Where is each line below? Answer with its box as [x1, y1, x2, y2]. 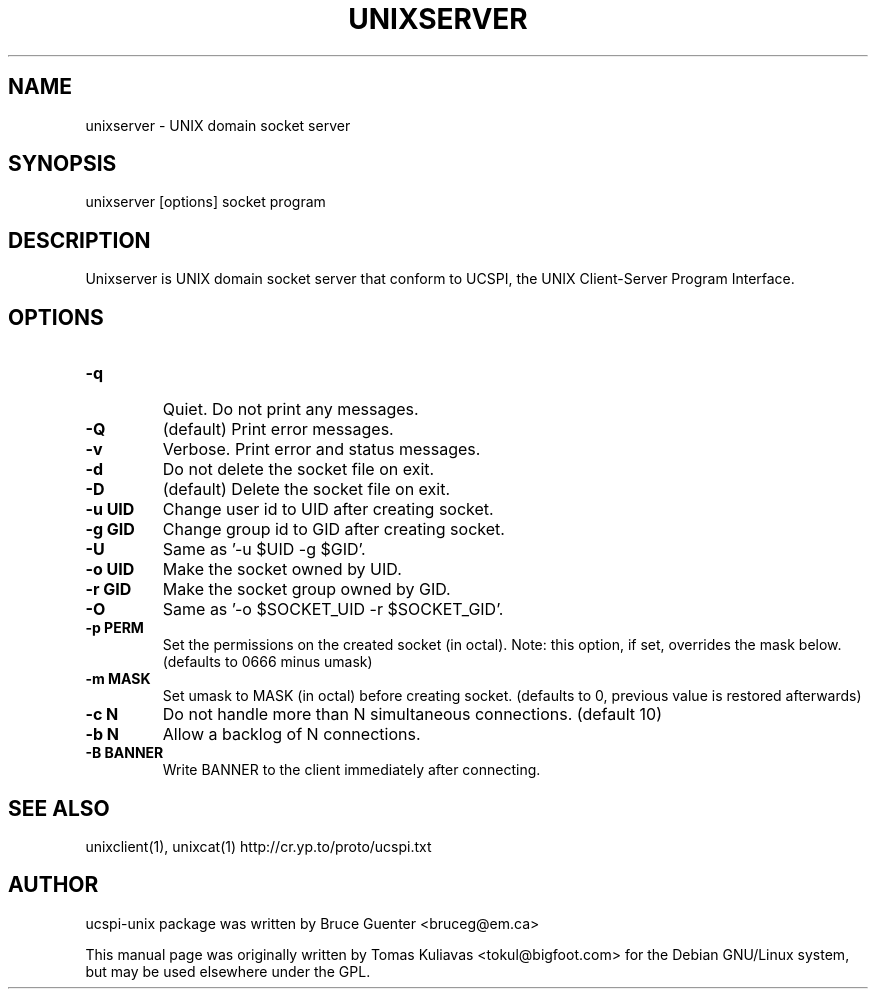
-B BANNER [85, 744, 164, 762]
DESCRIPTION [8, 227, 151, 253]
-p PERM [85, 619, 144, 637]
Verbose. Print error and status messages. [162, 439, 481, 460]
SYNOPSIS [8, 151, 117, 177]
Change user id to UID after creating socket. [162, 499, 494, 520]
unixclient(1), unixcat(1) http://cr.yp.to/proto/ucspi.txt [85, 837, 432, 855]
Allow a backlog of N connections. [162, 724, 421, 745]
